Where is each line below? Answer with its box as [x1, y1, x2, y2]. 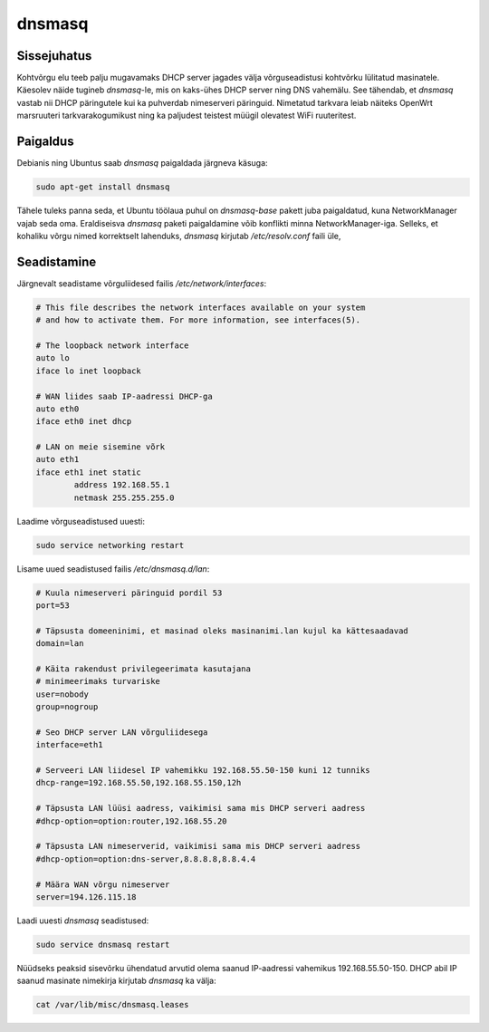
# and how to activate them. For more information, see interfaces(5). [35, 315, 361, 325]
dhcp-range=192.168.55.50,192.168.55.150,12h [35, 777, 242, 788]
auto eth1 [35, 454, 80, 465]
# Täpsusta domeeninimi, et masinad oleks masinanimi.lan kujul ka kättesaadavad [35, 625, 409, 636]
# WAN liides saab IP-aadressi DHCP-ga [35, 391, 213, 401]
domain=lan [35, 639, 84, 649]
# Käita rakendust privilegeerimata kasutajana [35, 663, 251, 674]
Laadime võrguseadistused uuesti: [16, 516, 145, 526]
